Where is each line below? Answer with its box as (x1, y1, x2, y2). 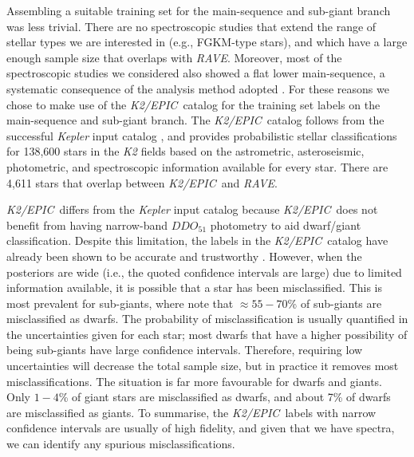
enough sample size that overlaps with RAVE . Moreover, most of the (6, 49, 342, 65)
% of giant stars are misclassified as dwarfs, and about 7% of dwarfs (58, 388, 391, 405)
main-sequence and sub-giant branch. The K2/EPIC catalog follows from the (6, 112, 384, 128)
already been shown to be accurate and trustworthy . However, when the (6, 247, 362, 264)
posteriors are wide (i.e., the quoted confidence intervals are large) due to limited (6, 263, 402, 280)
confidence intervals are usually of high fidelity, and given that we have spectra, (6, 420, 395, 436)
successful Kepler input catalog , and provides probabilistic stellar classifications (6, 127, 397, 144)
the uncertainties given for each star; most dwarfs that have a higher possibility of (6, 325, 408, 342)
